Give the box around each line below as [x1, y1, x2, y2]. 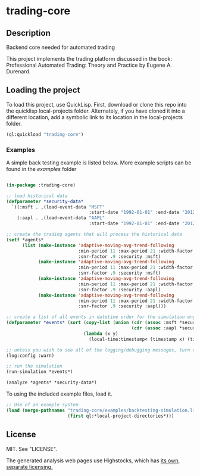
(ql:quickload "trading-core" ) [6, 131, 84, 138]
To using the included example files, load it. [6, 390, 113, 397]
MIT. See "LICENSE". [6, 445, 58, 452]
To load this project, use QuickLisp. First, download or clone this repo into [6, 101, 187, 108]
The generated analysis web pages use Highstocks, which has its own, [6, 457, 180, 464]
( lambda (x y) [83, 331, 118, 337]
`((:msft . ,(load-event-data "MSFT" [11, 204, 105, 210]
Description [6, 28, 51, 38]
